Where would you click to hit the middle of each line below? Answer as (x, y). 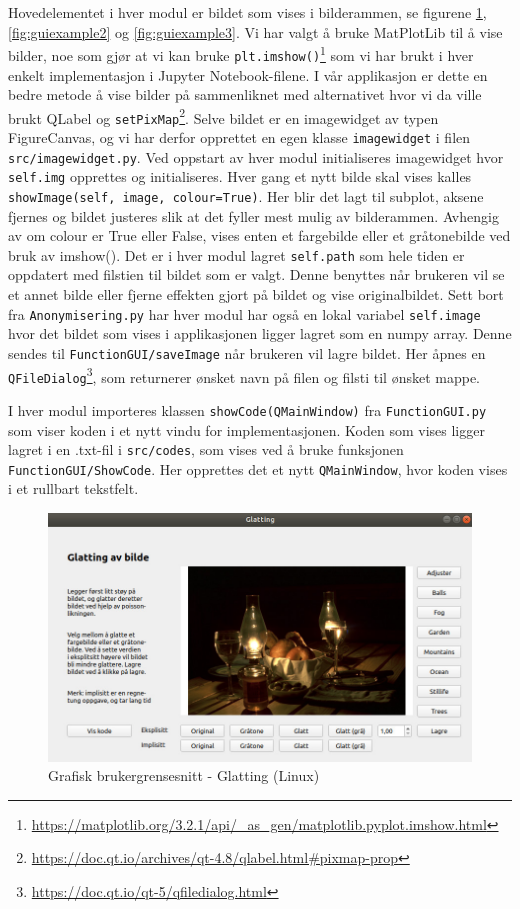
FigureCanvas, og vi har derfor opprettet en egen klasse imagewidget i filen (239, 137)
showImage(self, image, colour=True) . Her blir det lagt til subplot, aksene (246, 195)
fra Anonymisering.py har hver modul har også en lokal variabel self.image (244, 313)
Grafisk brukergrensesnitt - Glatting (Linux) (184, 775)
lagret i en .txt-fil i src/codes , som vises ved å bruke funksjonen (206, 449)
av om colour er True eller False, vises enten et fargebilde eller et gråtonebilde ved (259, 235)
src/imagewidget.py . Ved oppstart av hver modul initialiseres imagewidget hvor (256, 156)
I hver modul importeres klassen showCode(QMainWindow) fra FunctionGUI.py (247, 409)
